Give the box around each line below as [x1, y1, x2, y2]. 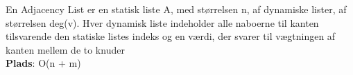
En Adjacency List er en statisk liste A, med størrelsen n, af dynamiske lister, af [6, 2, 347, 16]
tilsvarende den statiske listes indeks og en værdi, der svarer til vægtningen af [6, 29, 336, 43]
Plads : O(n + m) [6, 56, 81, 70]
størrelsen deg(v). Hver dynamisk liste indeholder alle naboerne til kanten [6, 15, 319, 30]
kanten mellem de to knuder [6, 42, 125, 56]
